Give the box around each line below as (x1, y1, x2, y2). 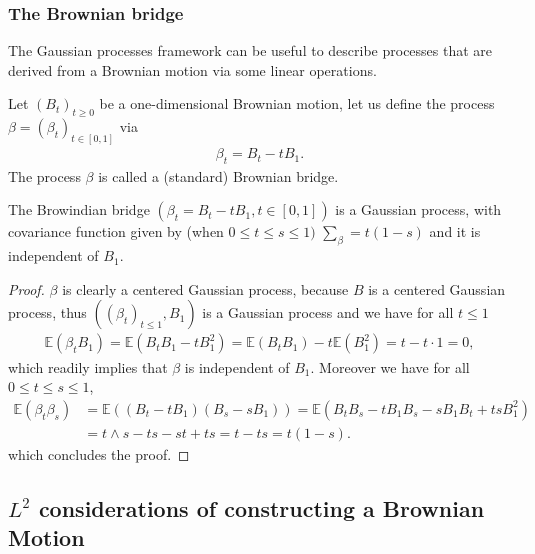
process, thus (8, 302, 87, 323)
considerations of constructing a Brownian (38, 492, 485, 523)
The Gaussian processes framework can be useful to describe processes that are (8, 40, 493, 61)
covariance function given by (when (8, 221, 224, 242)
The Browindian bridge (8, 199, 150, 220)
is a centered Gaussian (368, 278, 506, 299)
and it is (429, 221, 481, 242)
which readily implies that (8, 356, 168, 377)
